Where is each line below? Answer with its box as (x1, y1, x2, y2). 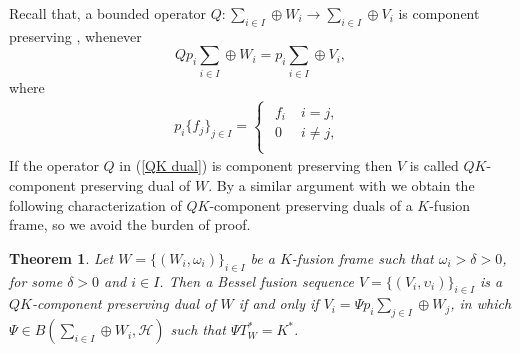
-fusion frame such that (291, 247, 434, 268)
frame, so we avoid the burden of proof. (9, 214, 251, 235)
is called (409, 155, 459, 176)
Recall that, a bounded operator (9, 3, 207, 23)
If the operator (9, 155, 99, 176)
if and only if (238, 293, 319, 314)
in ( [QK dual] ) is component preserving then (119, 155, 393, 176)
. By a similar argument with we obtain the (208, 175, 475, 196)
